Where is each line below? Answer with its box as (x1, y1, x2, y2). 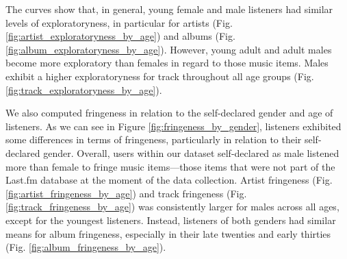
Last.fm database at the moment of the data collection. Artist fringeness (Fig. (5, 173, 333, 187)
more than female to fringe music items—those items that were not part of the (5, 159, 335, 173)
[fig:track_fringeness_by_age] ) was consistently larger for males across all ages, (5, 199, 339, 214)
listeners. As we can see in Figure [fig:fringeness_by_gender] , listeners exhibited (5, 119, 342, 133)
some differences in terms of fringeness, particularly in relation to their (5, 132, 302, 147)
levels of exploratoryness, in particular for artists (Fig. (5, 15, 233, 29)
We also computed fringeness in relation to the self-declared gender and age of (5, 106, 333, 120)
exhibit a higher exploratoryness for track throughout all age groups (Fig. (5, 69, 314, 83)
